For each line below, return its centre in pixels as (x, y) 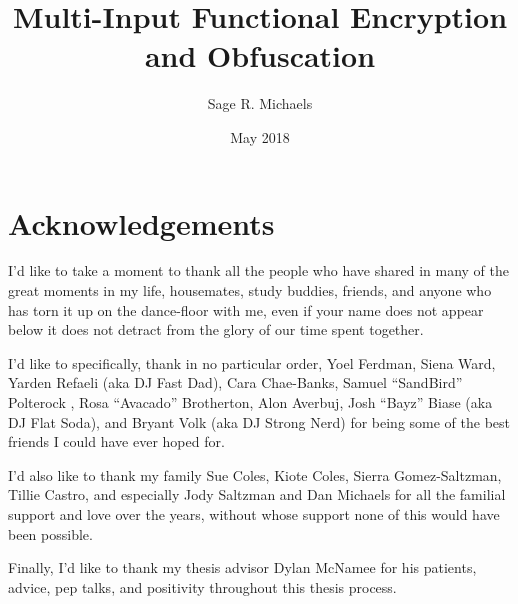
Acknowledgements (141, 222)
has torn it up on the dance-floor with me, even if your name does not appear (246, 309)
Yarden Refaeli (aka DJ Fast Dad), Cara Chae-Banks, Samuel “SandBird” (235, 382)
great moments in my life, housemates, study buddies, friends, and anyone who (250, 290)
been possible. (50, 533)
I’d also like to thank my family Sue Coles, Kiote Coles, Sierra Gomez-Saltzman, (255, 474)
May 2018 (260, 136)
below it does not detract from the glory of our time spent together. (216, 329)
